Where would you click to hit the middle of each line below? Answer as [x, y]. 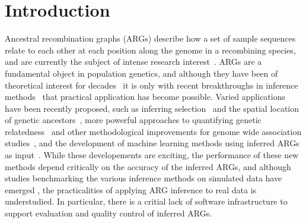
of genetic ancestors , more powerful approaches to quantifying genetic [133, 120]
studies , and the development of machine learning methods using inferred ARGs [152, 143]
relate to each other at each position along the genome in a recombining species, [150, 50]
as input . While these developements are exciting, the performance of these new [152, 155]
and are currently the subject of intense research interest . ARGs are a [133, 62]
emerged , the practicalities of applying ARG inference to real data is [131, 189]
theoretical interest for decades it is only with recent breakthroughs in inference [152, 85]
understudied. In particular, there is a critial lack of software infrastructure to [146, 201]
